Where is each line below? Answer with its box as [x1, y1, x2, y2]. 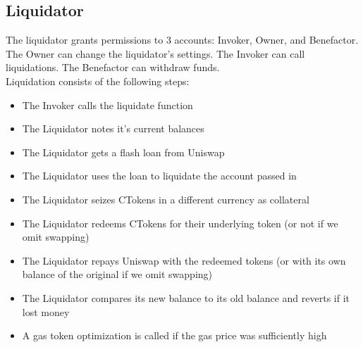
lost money [22, 304, 70, 319]
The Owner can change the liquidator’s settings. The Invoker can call [6, 46, 305, 61]
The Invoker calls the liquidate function [22, 97, 193, 112]
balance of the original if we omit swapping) [22, 267, 213, 282]
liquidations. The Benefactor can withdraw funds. [6, 60, 220, 75]
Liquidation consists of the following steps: [6, 73, 190, 88]
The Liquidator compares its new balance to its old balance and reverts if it [22, 290, 350, 305]
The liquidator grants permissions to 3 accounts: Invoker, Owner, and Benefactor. [6, 32, 359, 47]
